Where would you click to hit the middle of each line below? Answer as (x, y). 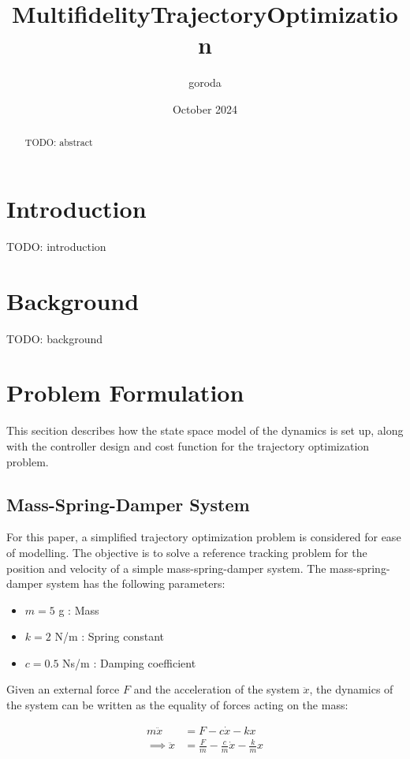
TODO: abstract (59, 142)
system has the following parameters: (136, 583)
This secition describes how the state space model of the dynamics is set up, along (205, 430)
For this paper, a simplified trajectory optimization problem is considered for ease (204, 537)
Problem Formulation (125, 393)
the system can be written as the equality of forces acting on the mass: (177, 705)
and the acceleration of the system (216, 689)
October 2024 (205, 108)
